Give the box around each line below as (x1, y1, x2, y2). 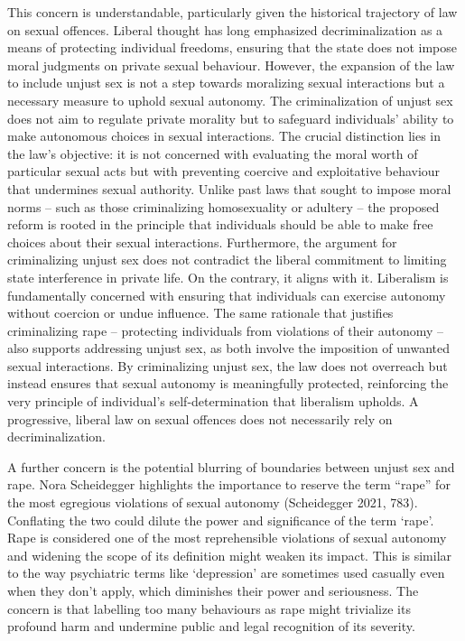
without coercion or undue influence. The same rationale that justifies (7, 303, 394, 322)
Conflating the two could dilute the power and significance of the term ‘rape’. (7, 510, 434, 529)
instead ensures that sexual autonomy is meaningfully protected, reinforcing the (7, 374, 449, 393)
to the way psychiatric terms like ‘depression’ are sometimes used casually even (7, 563, 445, 582)
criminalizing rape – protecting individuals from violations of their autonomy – (7, 320, 444, 339)
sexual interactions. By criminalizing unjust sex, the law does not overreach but (7, 356, 448, 375)
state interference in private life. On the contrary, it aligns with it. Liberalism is (7, 267, 449, 286)
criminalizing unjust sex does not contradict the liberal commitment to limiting (7, 250, 447, 269)
